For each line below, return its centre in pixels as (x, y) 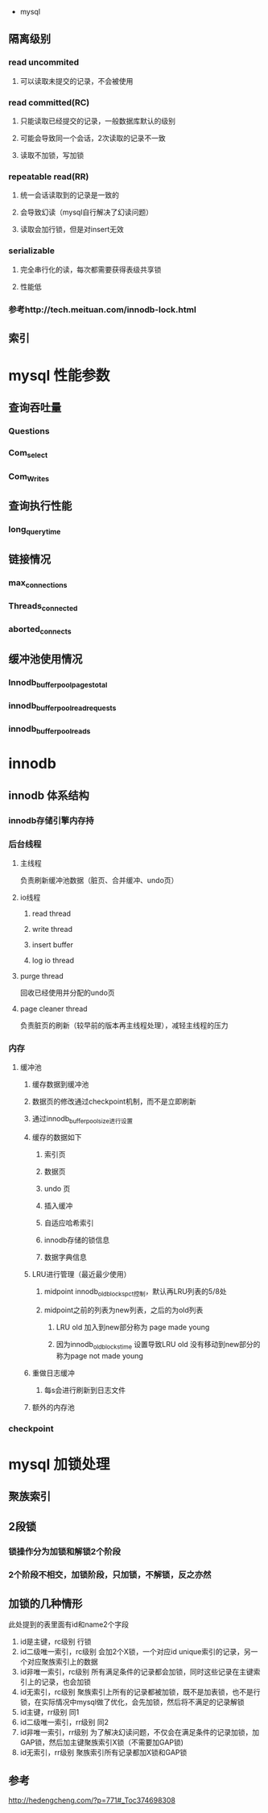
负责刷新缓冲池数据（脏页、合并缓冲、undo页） (99, 880)
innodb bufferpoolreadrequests (62, 706)
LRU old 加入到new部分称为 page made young (133, 1327)
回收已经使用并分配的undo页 (67, 993)
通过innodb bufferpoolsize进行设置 (82, 1120)
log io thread (53, 961)
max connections (38, 583)
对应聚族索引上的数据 (62, 1662)
